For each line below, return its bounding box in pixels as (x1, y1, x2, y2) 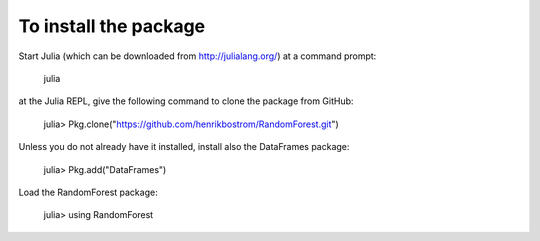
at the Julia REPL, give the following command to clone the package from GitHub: (18, 95, 354, 107)
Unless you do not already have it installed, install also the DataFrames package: (18, 141, 350, 153)
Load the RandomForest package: (18, 186, 159, 198)
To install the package (18, 15, 206, 37)
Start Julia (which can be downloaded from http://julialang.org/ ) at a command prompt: (18, 50, 377, 62)
